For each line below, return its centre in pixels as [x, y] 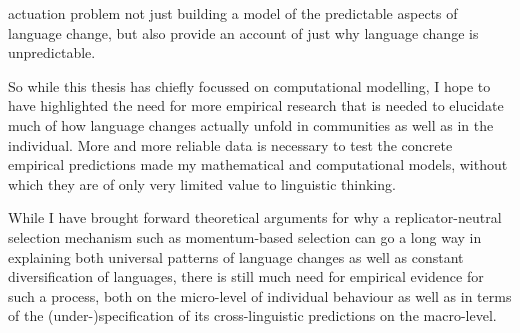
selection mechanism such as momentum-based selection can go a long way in [245, 236]
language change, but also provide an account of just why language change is [243, 32]
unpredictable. [52, 52]
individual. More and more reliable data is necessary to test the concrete [230, 144]
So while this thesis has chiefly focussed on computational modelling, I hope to [249, 85]
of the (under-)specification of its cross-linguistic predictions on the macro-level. [252, 315]
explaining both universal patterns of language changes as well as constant [236, 256]
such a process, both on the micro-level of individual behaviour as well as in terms [260, 295]
